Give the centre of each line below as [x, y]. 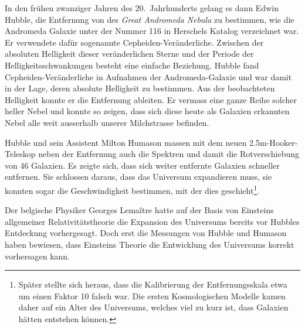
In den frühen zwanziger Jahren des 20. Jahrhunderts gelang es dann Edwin [142, 8]
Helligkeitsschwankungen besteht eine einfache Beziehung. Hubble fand [132, 65]
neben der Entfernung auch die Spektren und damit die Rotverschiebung [169, 154]
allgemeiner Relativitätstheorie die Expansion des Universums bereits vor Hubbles [152, 221]
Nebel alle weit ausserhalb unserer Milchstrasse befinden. [107, 122]
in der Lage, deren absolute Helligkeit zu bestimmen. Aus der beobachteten [140, 88]
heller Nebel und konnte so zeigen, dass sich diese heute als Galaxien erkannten [147, 111]
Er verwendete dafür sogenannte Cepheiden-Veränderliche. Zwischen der [134, 42]
